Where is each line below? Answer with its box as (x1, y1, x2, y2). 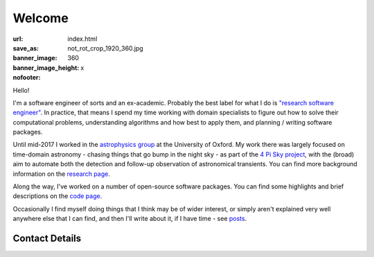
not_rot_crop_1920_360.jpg (67, 44, 143, 52)
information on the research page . (12, 170, 110, 178)
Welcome (12, 10, 69, 26)
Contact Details (12, 233, 82, 244)
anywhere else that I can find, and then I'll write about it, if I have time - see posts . (12, 215, 247, 223)
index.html (67, 35, 98, 43)
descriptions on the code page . (12, 192, 103, 200)
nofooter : (12, 73, 41, 82)
